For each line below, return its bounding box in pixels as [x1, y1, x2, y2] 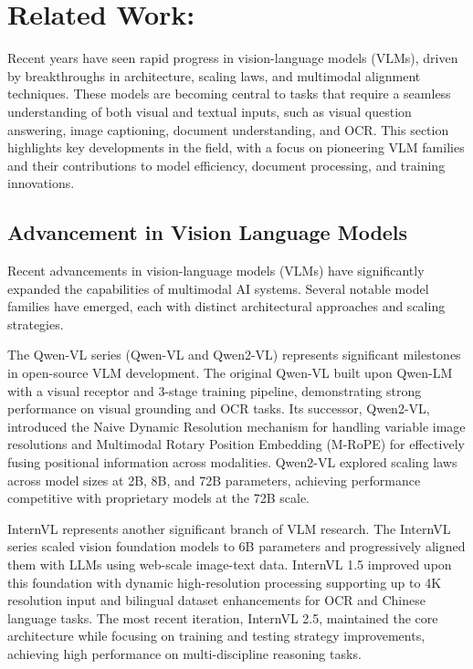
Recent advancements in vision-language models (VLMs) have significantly [7, 261, 425, 280]
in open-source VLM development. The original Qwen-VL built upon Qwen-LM [7, 363, 453, 382]
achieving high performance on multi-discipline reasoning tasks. [7, 643, 362, 663]
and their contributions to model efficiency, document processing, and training [7, 155, 446, 174]
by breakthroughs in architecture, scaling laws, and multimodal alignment [7, 66, 421, 85]
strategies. [7, 314, 64, 333]
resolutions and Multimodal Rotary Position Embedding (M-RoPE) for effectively [7, 434, 465, 454]
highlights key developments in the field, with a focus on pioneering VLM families [7, 138, 465, 157]
